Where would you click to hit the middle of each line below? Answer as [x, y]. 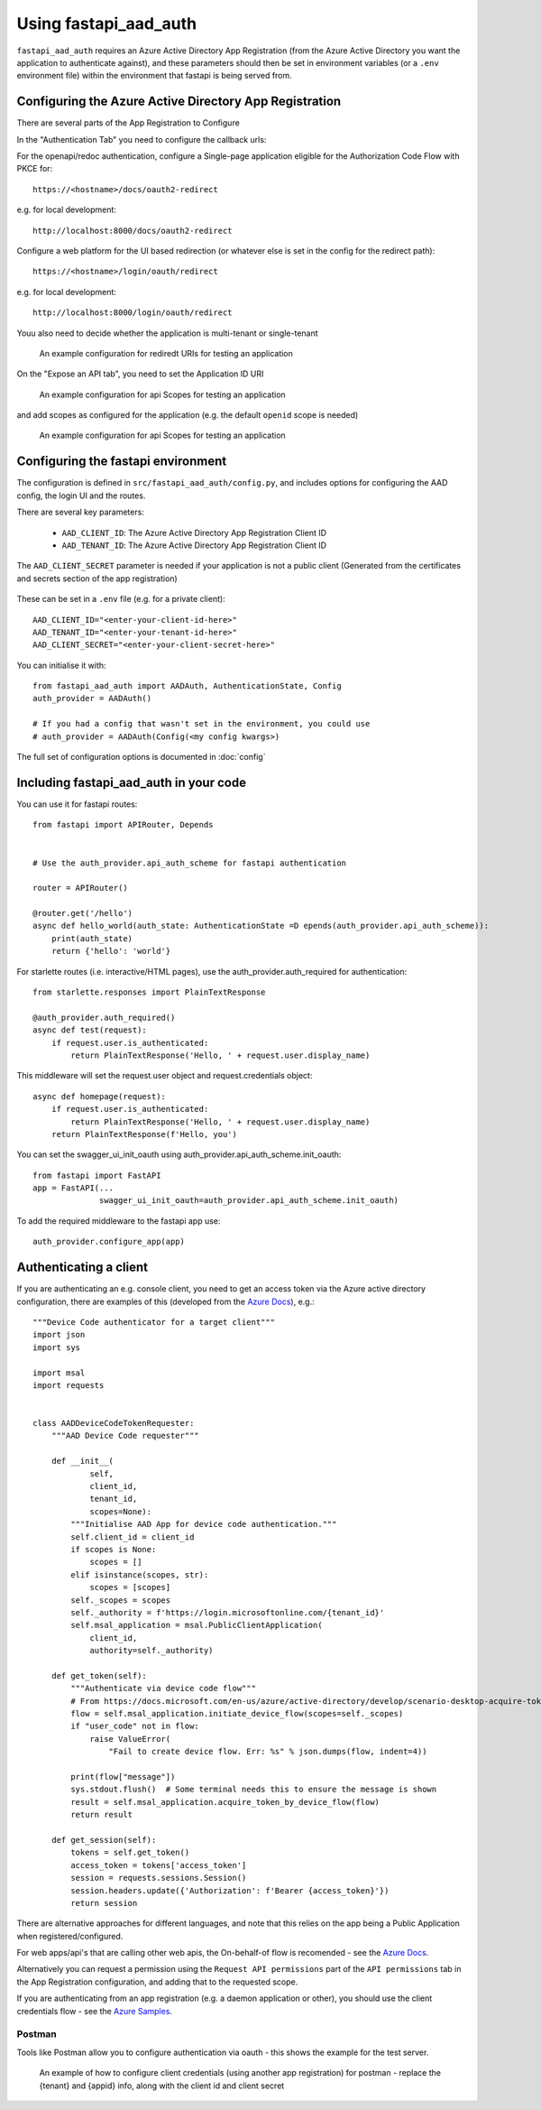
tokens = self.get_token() [130, 1853]
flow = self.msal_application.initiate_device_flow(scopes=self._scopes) [237, 1714]
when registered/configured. [70, 1936]
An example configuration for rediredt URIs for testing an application [166, 353]
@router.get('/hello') [83, 913]
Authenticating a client [83, 1268]
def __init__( [83, 1461]
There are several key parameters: [80, 512]
